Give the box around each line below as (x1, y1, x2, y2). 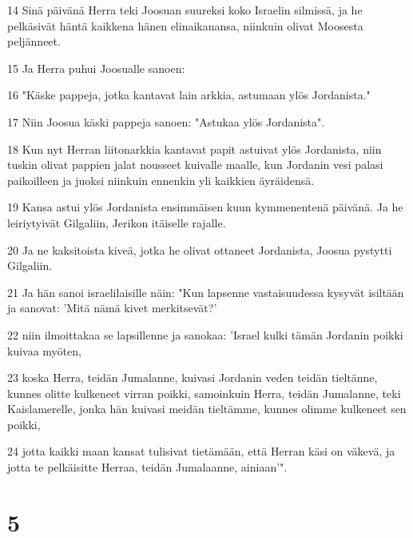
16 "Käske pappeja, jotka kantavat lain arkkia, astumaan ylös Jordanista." (7, 86, 371, 103)
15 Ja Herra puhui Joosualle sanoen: (7, 59, 185, 76)
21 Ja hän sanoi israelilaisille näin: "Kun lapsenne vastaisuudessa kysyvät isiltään (7, 283, 404, 300)
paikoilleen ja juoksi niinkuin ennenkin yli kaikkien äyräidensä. (7, 171, 315, 188)
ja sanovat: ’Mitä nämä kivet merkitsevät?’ (7, 299, 217, 316)
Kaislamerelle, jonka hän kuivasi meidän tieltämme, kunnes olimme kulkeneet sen (7, 400, 407, 417)
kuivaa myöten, (7, 342, 81, 359)
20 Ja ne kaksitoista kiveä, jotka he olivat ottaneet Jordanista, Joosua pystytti (7, 241, 392, 258)
